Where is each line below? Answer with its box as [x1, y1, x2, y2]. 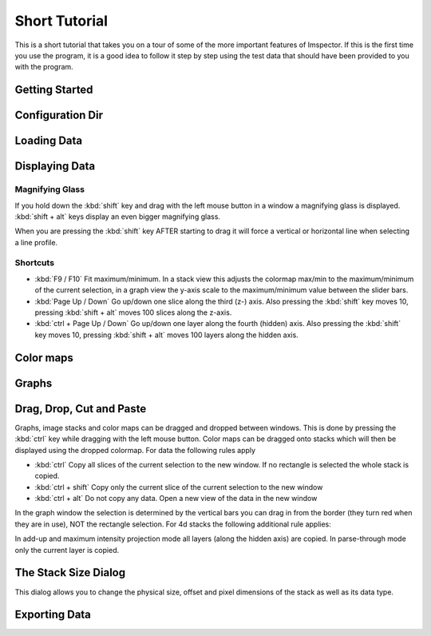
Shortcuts [14, 257, 55, 268]
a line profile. [14, 237, 58, 247]
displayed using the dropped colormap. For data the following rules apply [14, 445, 255, 455]
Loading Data [14, 134, 83, 148]
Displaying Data [14, 160, 96, 173]
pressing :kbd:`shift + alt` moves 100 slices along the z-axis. [34, 308, 232, 317]
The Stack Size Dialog [14, 566, 126, 579]
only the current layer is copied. [14, 545, 120, 555]
